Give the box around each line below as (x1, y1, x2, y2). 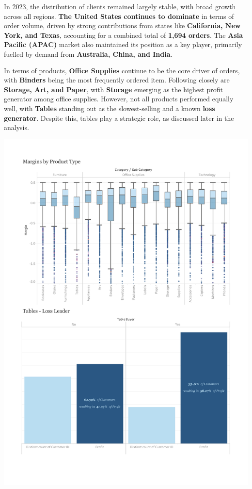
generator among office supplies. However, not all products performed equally (4, 94, 234, 104)
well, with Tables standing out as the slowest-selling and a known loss (4, 103, 215, 113)
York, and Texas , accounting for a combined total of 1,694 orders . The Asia (4, 30, 243, 40)
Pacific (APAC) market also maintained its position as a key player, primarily (4, 39, 242, 49)
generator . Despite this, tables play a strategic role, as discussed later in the (4, 113, 234, 123)
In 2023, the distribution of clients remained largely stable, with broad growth (4, 1, 236, 11)
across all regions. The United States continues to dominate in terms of (4, 11, 234, 21)
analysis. (4, 122, 29, 132)
